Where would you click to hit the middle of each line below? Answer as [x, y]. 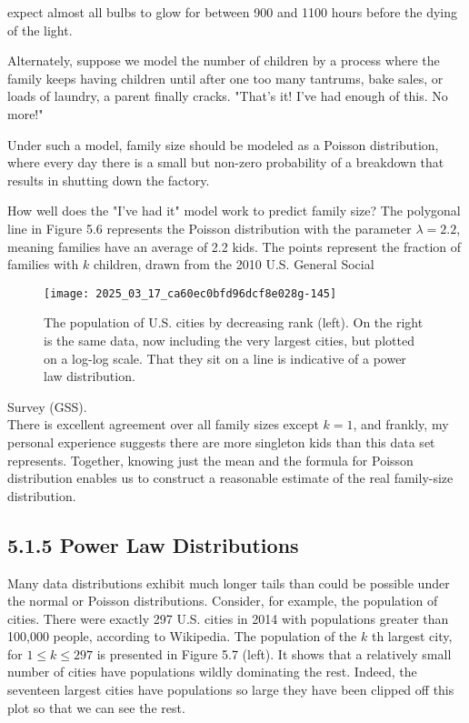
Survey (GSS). [47, 406]
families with [43, 264]
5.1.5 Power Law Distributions [153, 544]
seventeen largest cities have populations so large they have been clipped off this [231, 690]
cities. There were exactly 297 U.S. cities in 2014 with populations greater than [228, 618]
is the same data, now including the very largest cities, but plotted [229, 340]
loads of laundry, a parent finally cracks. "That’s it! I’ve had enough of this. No [228, 96]
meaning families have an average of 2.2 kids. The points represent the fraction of [234, 246]
